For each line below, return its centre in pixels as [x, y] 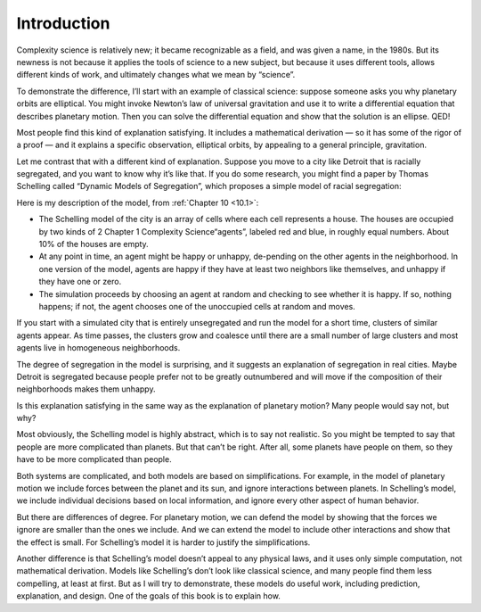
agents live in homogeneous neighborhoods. [98, 348]
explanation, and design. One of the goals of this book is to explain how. [148, 596]
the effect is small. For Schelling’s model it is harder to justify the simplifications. [163, 542]
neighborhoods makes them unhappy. [86, 389]
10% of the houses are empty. [94, 244]
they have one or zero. [80, 282]
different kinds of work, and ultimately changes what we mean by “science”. [156, 75]
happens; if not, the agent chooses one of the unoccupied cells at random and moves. [197, 306]
